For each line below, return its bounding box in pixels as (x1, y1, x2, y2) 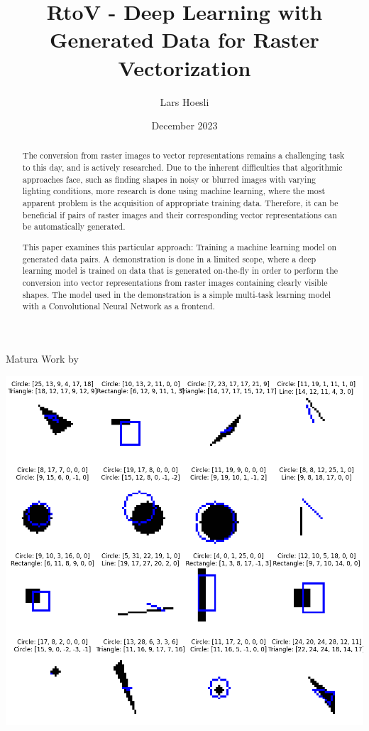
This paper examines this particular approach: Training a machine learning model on (22, 240, 337, 252)
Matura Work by (6, 351, 79, 365)
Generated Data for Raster (50, 25, 319, 54)
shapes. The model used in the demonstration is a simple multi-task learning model (22, 288, 331, 300)
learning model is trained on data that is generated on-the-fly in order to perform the (22, 265, 338, 277)
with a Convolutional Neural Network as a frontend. (22, 300, 215, 312)
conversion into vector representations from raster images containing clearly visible (22, 276, 328, 288)
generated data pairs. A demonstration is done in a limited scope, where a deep (22, 252, 316, 265)
